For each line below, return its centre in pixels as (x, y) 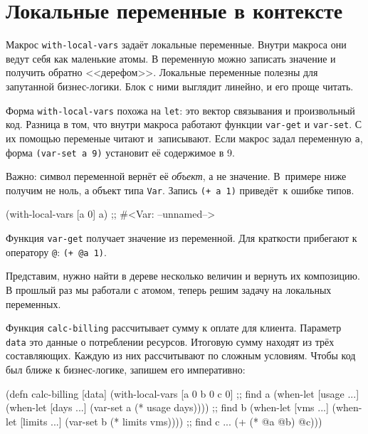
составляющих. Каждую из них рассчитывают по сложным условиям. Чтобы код (181, 355)
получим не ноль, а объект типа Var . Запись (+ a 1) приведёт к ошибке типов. (180, 190)
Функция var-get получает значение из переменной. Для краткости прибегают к (182, 238)
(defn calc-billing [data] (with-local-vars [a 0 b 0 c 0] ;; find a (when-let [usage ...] (183, 393)
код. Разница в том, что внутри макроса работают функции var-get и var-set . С (184, 124)
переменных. (33, 303)
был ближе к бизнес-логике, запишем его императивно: (126, 370)
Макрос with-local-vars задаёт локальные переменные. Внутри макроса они (176, 44)
